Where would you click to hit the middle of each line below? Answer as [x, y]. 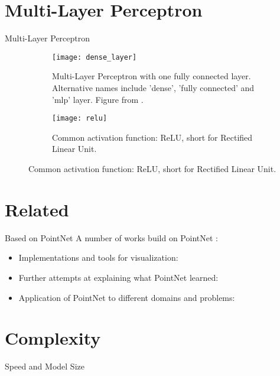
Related [37, 209]
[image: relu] [80, 119]
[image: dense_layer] [95, 57]
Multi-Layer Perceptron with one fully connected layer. [152, 76]
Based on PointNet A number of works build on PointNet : [111, 237]
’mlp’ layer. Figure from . [98, 99]
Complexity [53, 338]
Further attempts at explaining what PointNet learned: [118, 277]
